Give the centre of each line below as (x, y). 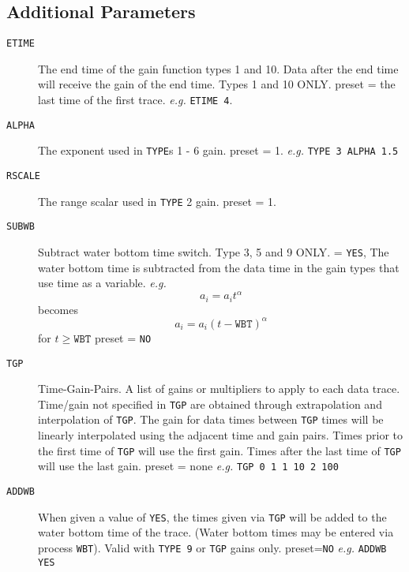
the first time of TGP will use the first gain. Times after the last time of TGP (220, 450)
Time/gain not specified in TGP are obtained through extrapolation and (210, 404)
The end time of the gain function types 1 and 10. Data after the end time (218, 68)
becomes (58, 309)
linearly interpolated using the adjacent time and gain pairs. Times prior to (221, 435)
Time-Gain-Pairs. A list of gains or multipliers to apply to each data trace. (219, 389)
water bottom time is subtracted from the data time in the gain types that (219, 267)
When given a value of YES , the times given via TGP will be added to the (212, 516)
